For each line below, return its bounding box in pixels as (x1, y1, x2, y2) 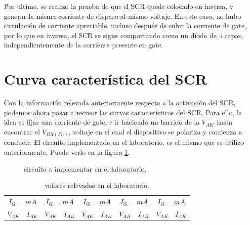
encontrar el (4, 126, 40, 136)
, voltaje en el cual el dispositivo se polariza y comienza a (68, 126, 243, 136)
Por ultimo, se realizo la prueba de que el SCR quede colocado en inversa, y (4, 1, 234, 11)
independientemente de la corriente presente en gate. (4, 40, 163, 50)
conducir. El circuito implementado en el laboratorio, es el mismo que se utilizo (4, 137, 244, 147)
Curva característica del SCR (4, 69, 208, 89)
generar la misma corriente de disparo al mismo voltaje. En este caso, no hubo (4, 10, 241, 21)
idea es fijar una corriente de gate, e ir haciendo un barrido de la (4, 117, 200, 127)
